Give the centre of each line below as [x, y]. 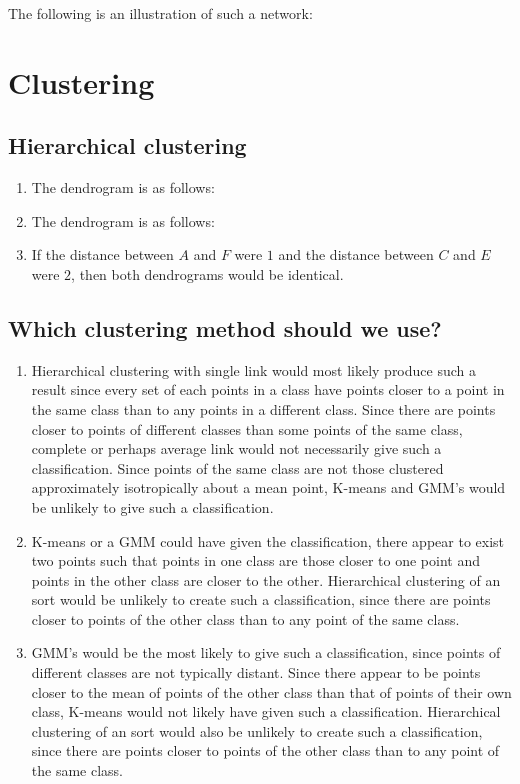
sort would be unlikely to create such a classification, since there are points [261, 599]
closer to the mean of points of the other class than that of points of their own [271, 691]
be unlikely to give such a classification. [152, 506]
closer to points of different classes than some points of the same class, [247, 428]
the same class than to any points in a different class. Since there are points [263, 408]
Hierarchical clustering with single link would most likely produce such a [253, 369]
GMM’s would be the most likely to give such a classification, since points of [266, 652]
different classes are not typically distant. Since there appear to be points [256, 672]
